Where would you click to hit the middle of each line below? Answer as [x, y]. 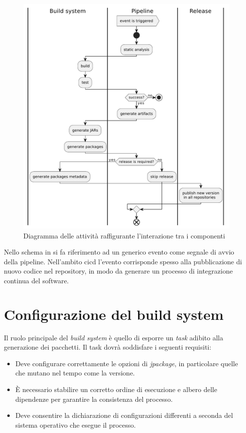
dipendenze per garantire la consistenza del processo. [94, 399]
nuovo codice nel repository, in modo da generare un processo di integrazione [118, 271]
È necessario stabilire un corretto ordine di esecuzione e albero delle [116, 389]
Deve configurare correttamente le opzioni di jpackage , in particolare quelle [127, 363]
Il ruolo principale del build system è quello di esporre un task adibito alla [114, 337]
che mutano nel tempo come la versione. [75, 373]
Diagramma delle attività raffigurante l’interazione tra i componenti [124, 235]
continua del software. [36, 280]
